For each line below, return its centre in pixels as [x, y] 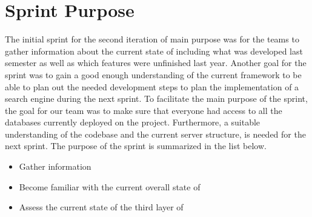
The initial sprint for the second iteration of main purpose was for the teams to [152, 39]
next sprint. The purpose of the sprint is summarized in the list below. [136, 146]
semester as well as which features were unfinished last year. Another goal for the [156, 63]
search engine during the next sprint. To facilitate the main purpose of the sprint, [156, 98]
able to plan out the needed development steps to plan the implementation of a [152, 86]
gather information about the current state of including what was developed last [154, 51]
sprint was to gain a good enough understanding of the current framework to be [153, 74]
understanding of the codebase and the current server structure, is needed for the [155, 134]
